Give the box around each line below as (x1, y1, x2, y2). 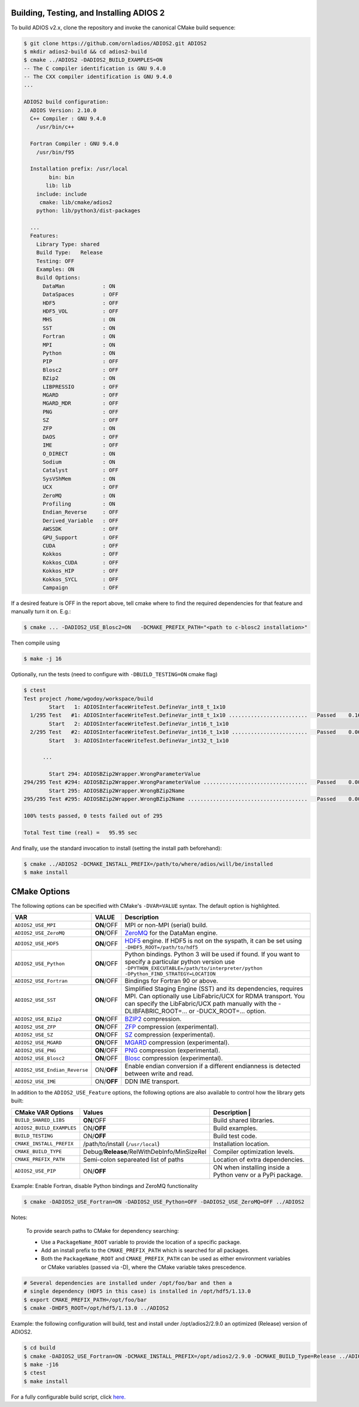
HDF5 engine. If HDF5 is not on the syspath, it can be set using (124, 937, 302, 945)
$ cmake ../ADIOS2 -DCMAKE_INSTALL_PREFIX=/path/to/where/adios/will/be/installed (23, 861, 273, 867)
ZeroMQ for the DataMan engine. (124, 929, 218, 937)
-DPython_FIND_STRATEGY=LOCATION (124, 971, 216, 977)
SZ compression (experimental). (124, 1031, 215, 1039)
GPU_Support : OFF (42, 534, 119, 541)
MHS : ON (42, 316, 116, 323)
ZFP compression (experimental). (124, 1023, 218, 1031)
